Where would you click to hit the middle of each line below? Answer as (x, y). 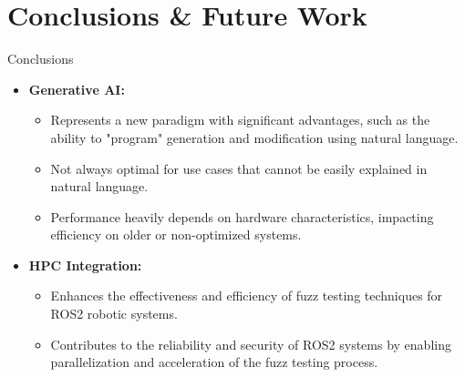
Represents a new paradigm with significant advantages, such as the (240, 120)
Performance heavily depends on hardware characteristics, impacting (242, 216)
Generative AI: (77, 89)
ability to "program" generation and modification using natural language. (254, 137)
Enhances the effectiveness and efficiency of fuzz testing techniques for (247, 295)
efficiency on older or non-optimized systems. (176, 234)
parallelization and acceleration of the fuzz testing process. (214, 362)
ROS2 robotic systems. (114, 314)
